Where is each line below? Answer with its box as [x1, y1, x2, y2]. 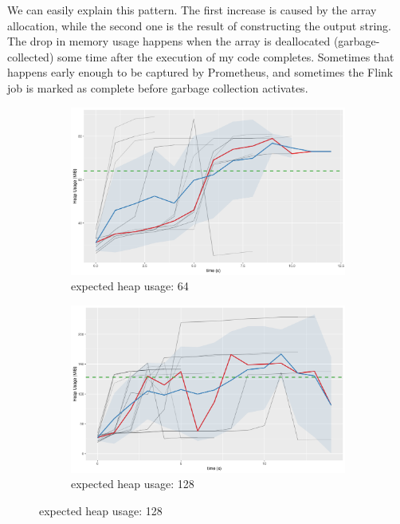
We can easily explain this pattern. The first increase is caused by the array [7, 2, 377, 18]
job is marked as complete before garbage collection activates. [7, 79, 308, 96]
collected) [7, 48, 54, 65]
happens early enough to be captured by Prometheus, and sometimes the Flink [7, 64, 394, 81]
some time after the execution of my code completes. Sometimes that [57, 48, 394, 65]
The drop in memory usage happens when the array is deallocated [7, 33, 331, 49]
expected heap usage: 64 [71, 278, 189, 294]
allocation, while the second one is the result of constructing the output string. [7, 17, 391, 33]
